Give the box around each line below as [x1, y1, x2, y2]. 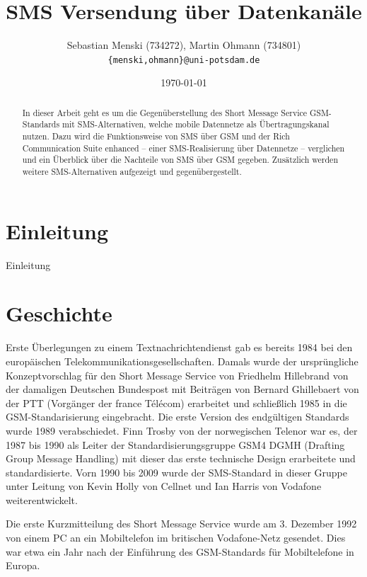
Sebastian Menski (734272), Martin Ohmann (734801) [66, 38, 301, 52]
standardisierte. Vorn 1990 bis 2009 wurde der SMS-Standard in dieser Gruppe [6, 464, 348, 479]
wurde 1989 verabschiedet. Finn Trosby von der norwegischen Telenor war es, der [6, 423, 358, 438]
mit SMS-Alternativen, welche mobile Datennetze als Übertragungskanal [62, 118, 330, 130]
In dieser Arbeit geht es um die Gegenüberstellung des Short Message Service [22, 106, 308, 118]
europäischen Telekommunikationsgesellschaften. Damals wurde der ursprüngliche [6, 353, 359, 368]
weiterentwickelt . [6, 492, 78, 507]
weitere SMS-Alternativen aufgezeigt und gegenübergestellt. [22, 166, 242, 178]
